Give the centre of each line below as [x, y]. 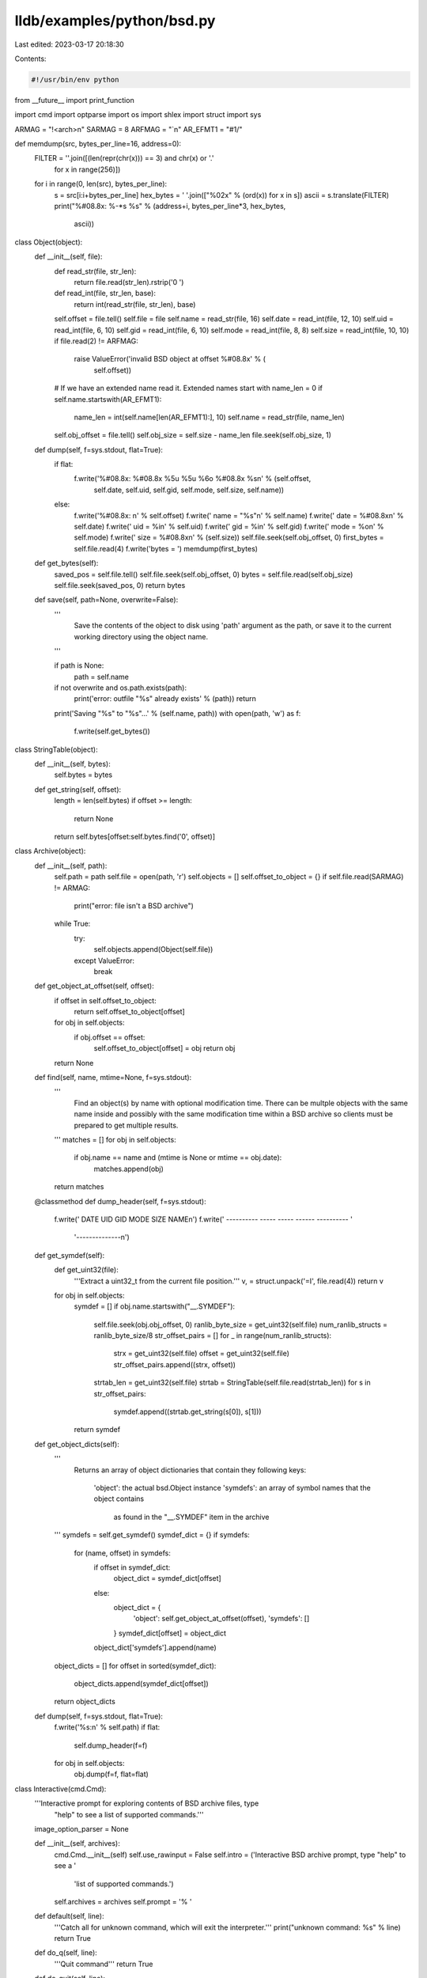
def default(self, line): [69, 1916]
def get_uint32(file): [86, 1270]
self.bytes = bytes [83, 775]
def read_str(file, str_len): [95, 271]
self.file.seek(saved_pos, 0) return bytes [120, 585]
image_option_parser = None [82, 1828]
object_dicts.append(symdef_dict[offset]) [141, 1684]
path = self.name [102, 676]
